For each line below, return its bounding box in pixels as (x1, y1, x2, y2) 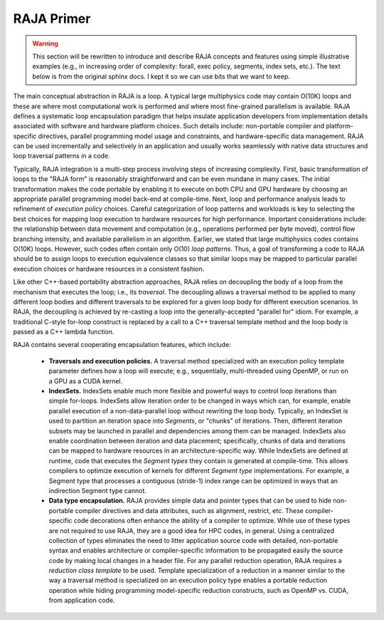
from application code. (48, 596, 115, 605)
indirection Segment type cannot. (48, 486, 147, 495)
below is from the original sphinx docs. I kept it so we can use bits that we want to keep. (32, 72, 291, 81)
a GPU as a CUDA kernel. (48, 376, 123, 385)
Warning (32, 39, 58, 48)
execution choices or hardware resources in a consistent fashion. (13, 264, 205, 273)
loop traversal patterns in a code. (13, 152, 110, 160)
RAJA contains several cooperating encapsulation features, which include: (13, 341, 231, 349)
